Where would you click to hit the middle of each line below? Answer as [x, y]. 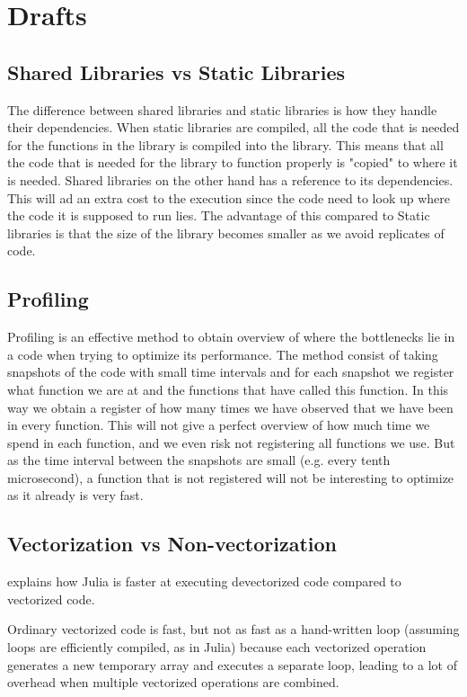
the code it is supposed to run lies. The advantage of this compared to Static [219, 215]
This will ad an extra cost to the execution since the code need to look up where [229, 197]
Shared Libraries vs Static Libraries [176, 71]
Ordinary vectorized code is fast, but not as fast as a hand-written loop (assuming [233, 629]
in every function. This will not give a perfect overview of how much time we [219, 425]
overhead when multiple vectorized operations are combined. [173, 682]
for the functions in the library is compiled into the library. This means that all [225, 144]
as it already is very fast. [75, 495]
